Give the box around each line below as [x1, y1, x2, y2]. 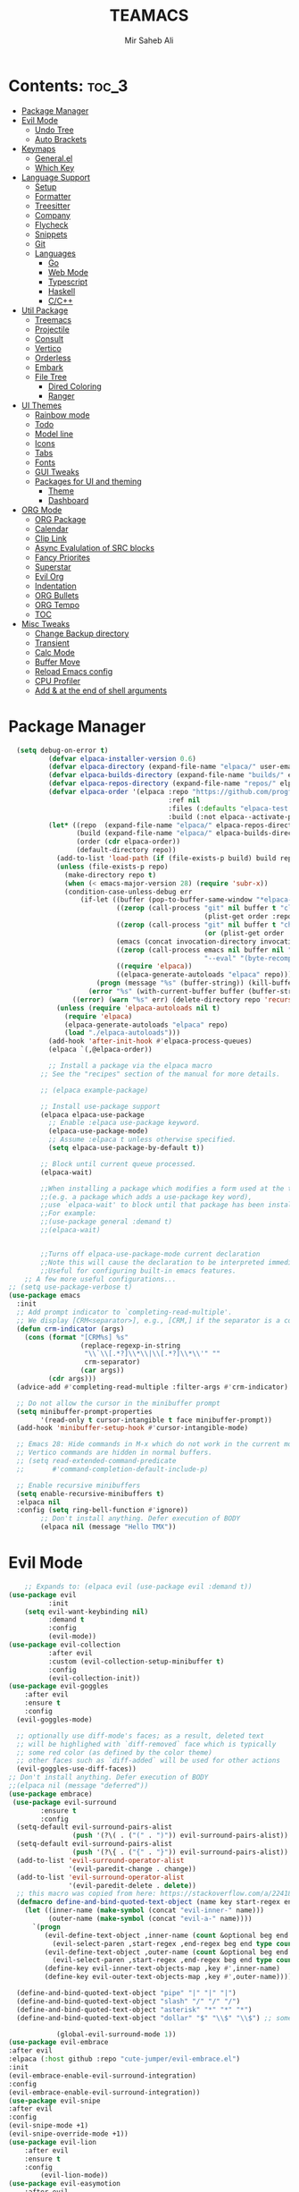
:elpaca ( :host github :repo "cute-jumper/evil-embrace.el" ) [8, 2054, 241, 2064]
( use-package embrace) [8, 1790, 93, 1798]
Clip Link [34, 533, 68, 544]
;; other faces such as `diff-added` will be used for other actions [16, 1756, 280, 1765]
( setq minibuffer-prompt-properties [16, 1407, 153, 1416]
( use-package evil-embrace [8, 2038, 109, 2047]
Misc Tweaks [21, 618, 71, 629]
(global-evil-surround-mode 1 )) [55, 2029, 177, 2039]
